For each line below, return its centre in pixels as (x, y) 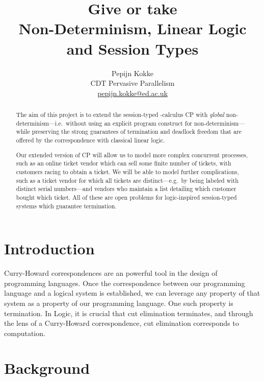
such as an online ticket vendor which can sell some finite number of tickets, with (124, 163)
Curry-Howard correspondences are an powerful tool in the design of (111, 273)
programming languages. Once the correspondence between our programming (125, 283)
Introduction (49, 248)
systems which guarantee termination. (66, 206)
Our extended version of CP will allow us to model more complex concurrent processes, (132, 154)
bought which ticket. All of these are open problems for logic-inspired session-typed (126, 197)
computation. (25, 333)
